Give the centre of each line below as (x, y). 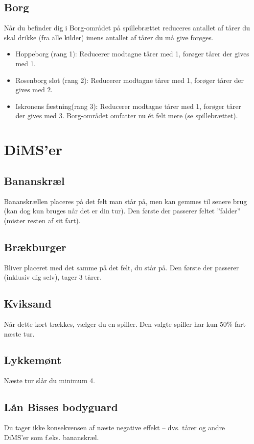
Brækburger (35, 247)
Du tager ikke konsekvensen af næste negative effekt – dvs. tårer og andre (115, 428)
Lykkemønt (33, 360)
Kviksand (28, 303)
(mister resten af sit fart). (42, 220)
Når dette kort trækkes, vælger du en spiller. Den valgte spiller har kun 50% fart (125, 324)
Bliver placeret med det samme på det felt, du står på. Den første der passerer (122, 267)
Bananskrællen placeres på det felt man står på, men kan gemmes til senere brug (126, 201)
